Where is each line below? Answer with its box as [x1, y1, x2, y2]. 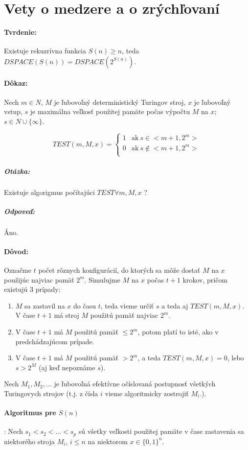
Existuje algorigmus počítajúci [4, 187, 95, 197]
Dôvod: [4, 246, 28, 256]
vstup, [4, 106, 23, 117]
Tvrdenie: [4, 26, 37, 37]
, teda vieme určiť [100, 300, 154, 310]
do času [73, 300, 96, 310]
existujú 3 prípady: [4, 284, 61, 294]
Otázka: [4, 166, 30, 176]
